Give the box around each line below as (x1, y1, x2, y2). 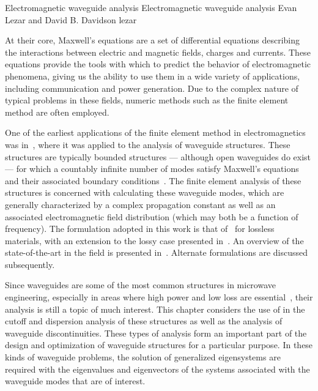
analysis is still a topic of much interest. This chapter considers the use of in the (5, 302, 305, 315)
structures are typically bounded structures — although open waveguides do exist (5, 150, 311, 163)
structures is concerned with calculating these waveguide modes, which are (5, 186, 284, 199)
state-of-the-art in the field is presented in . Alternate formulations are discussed (5, 246, 308, 259)
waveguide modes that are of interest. (5, 374, 146, 387)
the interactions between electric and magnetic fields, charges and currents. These (5, 45, 311, 58)
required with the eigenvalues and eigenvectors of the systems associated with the (5, 362, 310, 375)
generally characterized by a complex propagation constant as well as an (5, 198, 276, 210)
